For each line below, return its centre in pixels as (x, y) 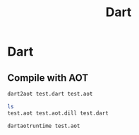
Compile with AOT (48, 78)
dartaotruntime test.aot (44, 126)
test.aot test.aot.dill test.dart (58, 113)
